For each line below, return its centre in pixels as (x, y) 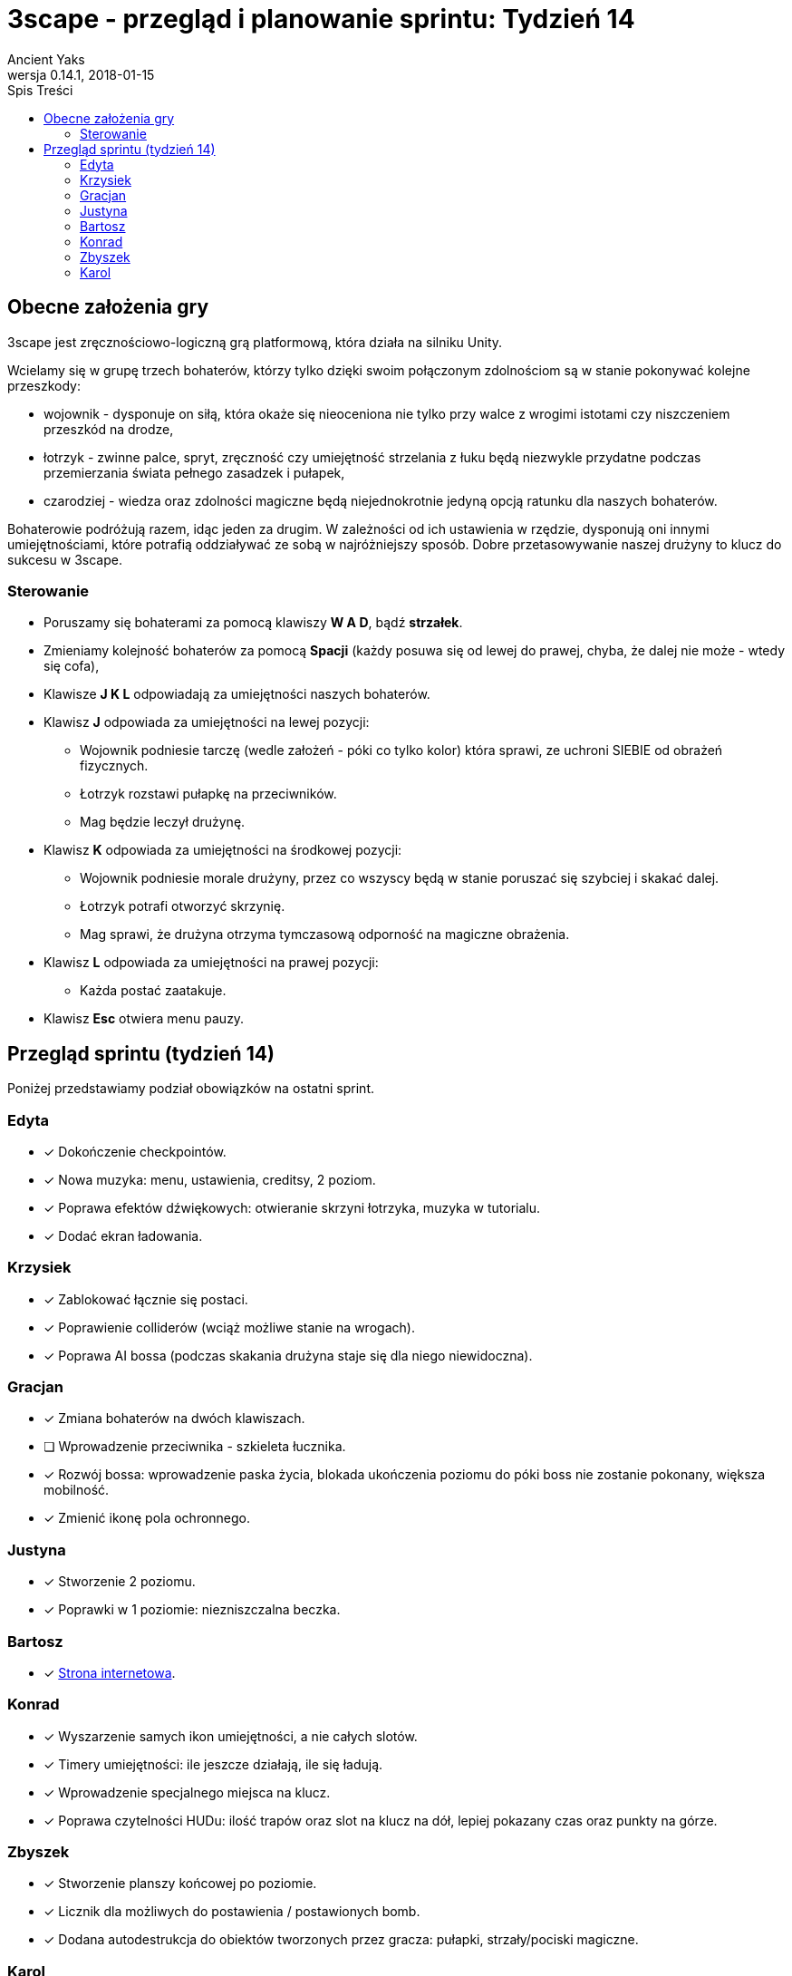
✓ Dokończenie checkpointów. (135, 1151)
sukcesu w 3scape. (65, 559)
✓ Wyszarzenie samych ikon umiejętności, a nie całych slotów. (231, 1736)
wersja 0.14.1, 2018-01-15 (81, 74)
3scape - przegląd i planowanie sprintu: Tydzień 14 (321, 19)
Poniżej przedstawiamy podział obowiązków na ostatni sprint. (191, 1089)
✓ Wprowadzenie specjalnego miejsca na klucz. (187, 1792)
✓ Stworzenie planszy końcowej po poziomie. (180, 1884)
